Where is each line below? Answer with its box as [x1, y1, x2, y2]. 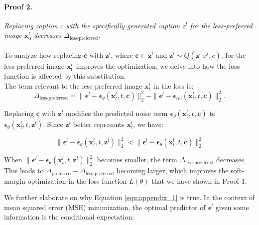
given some [215, 202, 249, 212]
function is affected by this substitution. [4, 71, 126, 81]
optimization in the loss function [27, 175, 127, 186]
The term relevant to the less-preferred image [4, 80, 142, 91]
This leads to [4, 165, 44, 176]
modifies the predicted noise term [65, 108, 168, 118]
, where [111, 50, 133, 60]
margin [4, 175, 25, 186]
